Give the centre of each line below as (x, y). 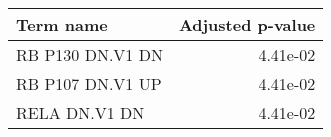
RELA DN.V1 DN (80, 112)
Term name (62, 24)
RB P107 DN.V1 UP (89, 83)
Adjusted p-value (247, 24)
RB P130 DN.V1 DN (89, 54)
